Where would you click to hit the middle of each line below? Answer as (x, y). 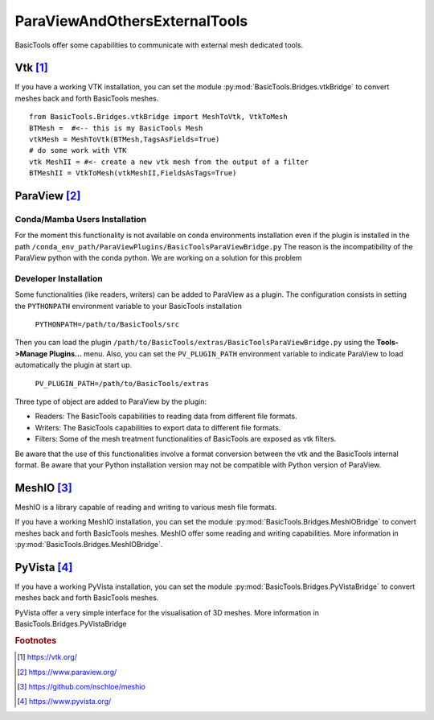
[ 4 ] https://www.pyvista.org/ (64, 701)
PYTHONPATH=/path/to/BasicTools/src (107, 325)
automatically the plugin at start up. (74, 365)
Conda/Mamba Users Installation (81, 219)
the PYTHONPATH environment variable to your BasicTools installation (129, 306)
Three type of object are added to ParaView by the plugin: (111, 401)
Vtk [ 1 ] (31, 68)
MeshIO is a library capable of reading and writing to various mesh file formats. (146, 507)
